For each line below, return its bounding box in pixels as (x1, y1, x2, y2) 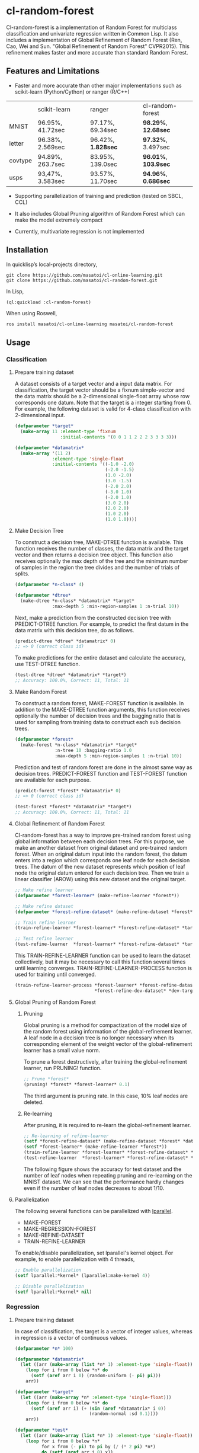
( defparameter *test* (14, 1427, 68, 1433)
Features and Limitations (6, 66, 99, 76)
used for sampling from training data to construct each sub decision (14, 719, 181, 725)
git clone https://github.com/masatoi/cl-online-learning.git (6, 272, 163, 278)
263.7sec (37, 160, 65, 168)
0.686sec (143, 177, 171, 185)
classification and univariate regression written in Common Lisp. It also (6, 30, 179, 37)
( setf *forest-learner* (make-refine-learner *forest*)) (23, 1144, 168, 1150)
